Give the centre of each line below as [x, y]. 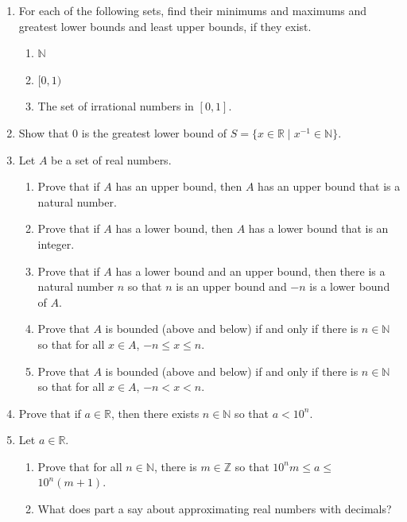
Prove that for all [80, 466]
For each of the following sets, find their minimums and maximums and [193, 10]
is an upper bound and [231, 286]
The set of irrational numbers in [116, 106]
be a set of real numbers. [111, 159]
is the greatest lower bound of [154, 132]
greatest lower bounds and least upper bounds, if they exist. [165, 26]
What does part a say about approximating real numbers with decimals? [215, 509]
